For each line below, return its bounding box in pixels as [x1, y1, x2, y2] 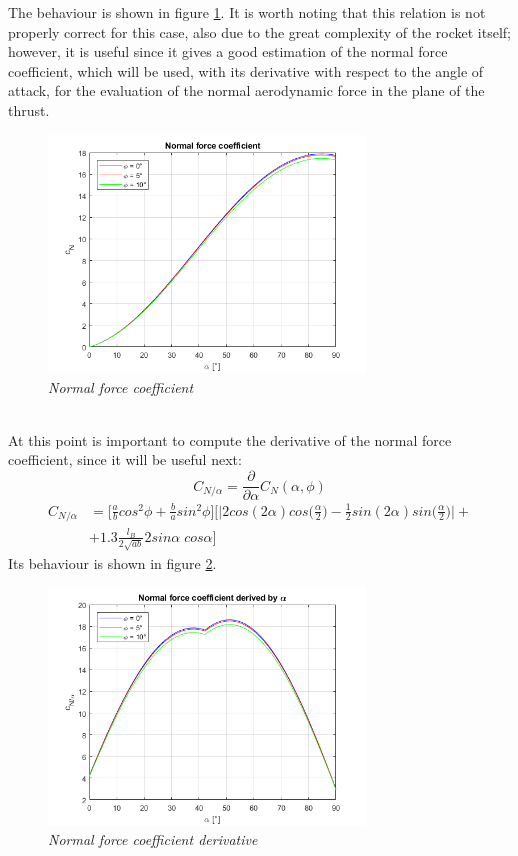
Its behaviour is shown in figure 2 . [8, 552, 217, 573]
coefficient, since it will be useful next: [8, 449, 242, 470]
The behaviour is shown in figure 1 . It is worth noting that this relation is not [8, 2, 486, 22]
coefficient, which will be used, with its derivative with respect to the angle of [8, 60, 484, 81]
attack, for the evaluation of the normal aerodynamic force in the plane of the [8, 80, 485, 101]
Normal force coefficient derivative [48, 829, 258, 850]
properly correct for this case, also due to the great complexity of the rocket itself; [8, 21, 511, 42]
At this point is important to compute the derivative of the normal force [8, 429, 452, 450]
